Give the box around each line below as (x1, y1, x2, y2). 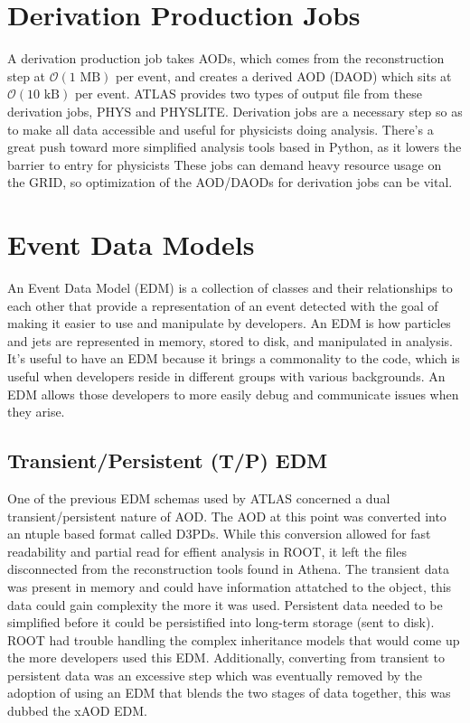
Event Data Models (7, 226, 255, 263)
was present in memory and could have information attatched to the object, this (7, 577, 452, 596)
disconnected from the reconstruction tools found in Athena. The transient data (7, 559, 449, 578)
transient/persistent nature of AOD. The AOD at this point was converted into (7, 506, 446, 525)
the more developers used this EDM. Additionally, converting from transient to (7, 648, 445, 667)
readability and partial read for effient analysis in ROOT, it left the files (7, 541, 407, 560)
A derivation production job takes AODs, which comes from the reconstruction (7, 49, 445, 68)
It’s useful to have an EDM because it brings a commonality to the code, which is (7, 349, 460, 368)
